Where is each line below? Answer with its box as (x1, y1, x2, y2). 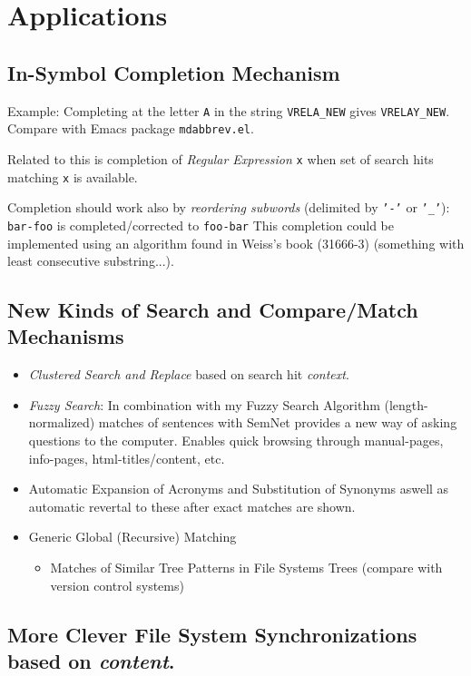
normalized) (28, 413, 95, 432)
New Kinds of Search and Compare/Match (7, 296, 418, 324)
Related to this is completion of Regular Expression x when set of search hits (7, 149, 434, 168)
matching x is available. (7, 167, 138, 186)
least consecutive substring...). (7, 251, 174, 270)
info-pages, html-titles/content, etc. (28, 448, 225, 467)
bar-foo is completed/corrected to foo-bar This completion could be (7, 215, 394, 234)
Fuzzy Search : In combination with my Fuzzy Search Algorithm (28, 395, 380, 414)
